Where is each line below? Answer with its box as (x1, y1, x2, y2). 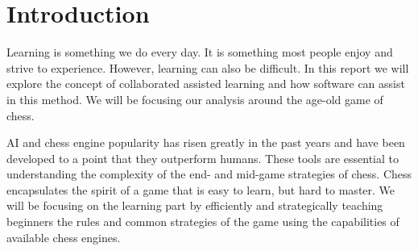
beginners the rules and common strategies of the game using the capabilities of (6, 213, 399, 230)
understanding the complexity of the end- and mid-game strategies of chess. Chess (6, 165, 412, 182)
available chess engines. (6, 228, 121, 245)
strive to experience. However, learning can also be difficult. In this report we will (6, 59, 409, 76)
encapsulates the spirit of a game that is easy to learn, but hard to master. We (6, 181, 395, 198)
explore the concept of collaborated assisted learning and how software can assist (6, 75, 405, 92)
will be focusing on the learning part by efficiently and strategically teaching (6, 197, 383, 214)
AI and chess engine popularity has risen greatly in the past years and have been (6, 134, 405, 151)
